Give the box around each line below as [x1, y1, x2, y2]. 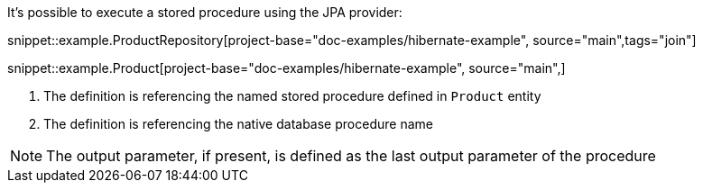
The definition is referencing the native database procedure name [43, 116, 433, 131]
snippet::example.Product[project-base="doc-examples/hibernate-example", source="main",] [7, 60, 566, 76]
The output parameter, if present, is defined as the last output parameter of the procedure [46, 147, 656, 165]
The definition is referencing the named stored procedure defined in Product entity [43, 88, 541, 104]
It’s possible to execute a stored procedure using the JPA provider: [7, 5, 402, 20]
